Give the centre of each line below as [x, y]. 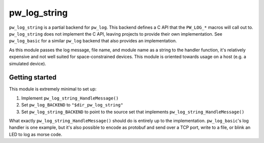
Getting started [33, 77]
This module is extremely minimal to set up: [53, 89]
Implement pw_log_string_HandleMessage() [70, 98]
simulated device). [28, 63]
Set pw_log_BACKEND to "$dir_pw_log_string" [72, 105]
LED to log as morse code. [36, 134]
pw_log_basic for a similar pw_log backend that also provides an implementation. [93, 41]
